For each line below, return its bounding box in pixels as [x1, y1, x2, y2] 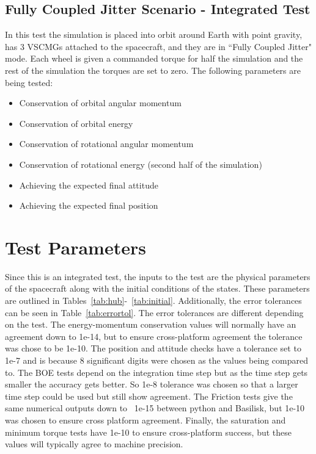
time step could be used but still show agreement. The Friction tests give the [5, 389, 293, 402]
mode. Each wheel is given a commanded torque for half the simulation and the [5, 52, 303, 65]
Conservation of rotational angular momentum [19, 137, 194, 150]
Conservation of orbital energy [19, 117, 133, 129]
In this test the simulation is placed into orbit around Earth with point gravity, [5, 28, 303, 41]
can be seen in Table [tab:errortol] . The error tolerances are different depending [5, 306, 304, 319]
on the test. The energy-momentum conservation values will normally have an [5, 318, 296, 331]
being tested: [5, 76, 53, 88]
